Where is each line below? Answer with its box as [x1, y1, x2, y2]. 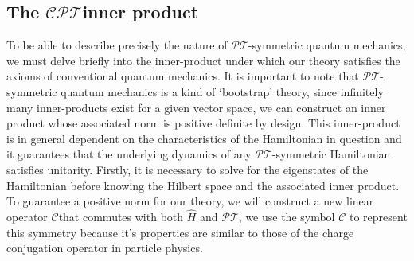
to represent [349, 208, 408, 224]
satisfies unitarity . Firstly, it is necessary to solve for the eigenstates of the [6, 161, 369, 177]
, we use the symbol [238, 208, 335, 224]
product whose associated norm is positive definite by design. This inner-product [6, 115, 400, 131]
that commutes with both [58, 208, 184, 224]
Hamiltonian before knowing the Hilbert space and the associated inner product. [6, 177, 400, 193]
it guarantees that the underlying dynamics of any [6, 146, 252, 162]
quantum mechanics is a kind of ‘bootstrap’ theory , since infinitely [61, 83, 384, 99]
